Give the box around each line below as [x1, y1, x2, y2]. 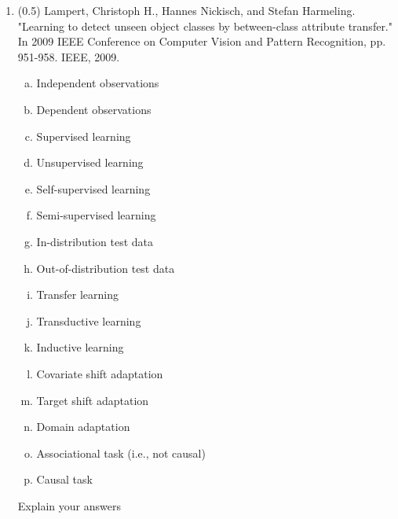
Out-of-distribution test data [36, 259, 175, 276]
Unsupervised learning [36, 154, 144, 171]
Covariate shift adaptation [36, 365, 163, 381]
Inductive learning [36, 339, 124, 355]
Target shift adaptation [36, 392, 149, 408]
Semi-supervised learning [36, 207, 156, 223]
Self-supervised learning [36, 180, 151, 197]
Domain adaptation [36, 418, 130, 435]
